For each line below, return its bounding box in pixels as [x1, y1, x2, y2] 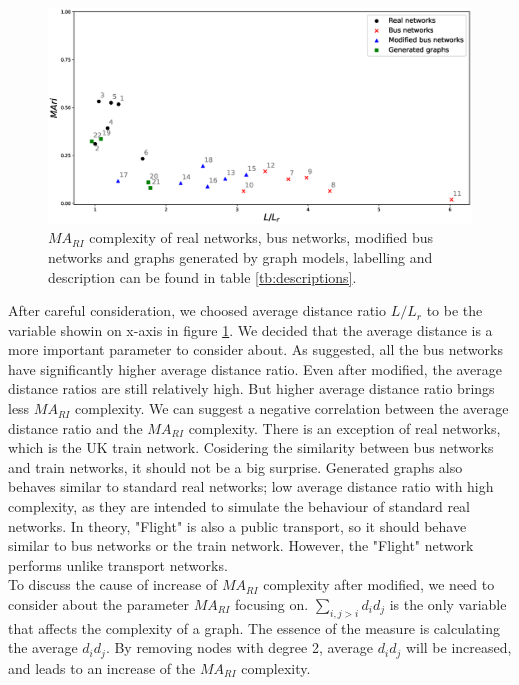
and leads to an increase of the [8, 657, 196, 678]
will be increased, [405, 637, 512, 658]
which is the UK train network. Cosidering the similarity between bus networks [8, 437, 494, 458]
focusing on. [234, 594, 309, 614]
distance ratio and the [8, 417, 143, 438]
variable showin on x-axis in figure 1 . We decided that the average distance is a [8, 319, 493, 340]
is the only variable [389, 594, 507, 614]
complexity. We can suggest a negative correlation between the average [75, 398, 509, 419]
